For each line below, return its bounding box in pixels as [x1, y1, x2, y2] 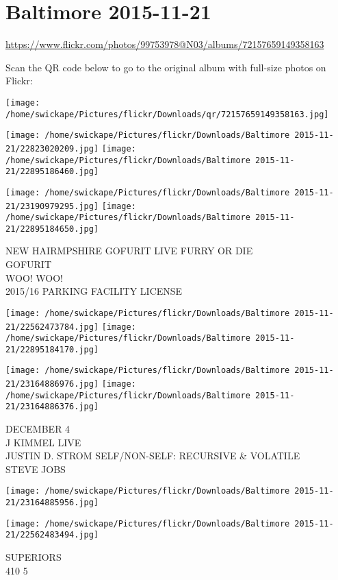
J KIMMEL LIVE [5, 435, 81, 449]
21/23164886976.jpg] [5, 379, 99, 389]
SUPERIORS [5, 550, 62, 564]
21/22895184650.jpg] [5, 223, 99, 234]
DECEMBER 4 [5, 422, 70, 436]
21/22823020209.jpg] [5, 143, 99, 154]
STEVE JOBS [5, 461, 66, 476]
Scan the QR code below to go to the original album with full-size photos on [5, 60, 326, 74]
